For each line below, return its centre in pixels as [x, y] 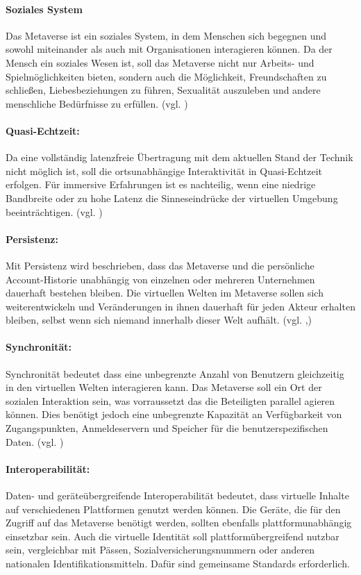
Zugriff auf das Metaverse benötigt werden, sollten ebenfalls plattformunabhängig [179, 523]
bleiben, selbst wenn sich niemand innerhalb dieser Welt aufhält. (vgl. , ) [159, 320]
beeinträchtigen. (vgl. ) [54, 211]
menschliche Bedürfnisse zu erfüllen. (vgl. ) [97, 103]
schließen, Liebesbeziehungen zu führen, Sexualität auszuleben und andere [163, 90]
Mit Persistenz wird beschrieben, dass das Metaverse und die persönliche [160, 265]
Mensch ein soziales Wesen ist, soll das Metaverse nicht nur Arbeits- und [160, 62]
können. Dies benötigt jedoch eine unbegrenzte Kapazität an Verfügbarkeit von [174, 414]
